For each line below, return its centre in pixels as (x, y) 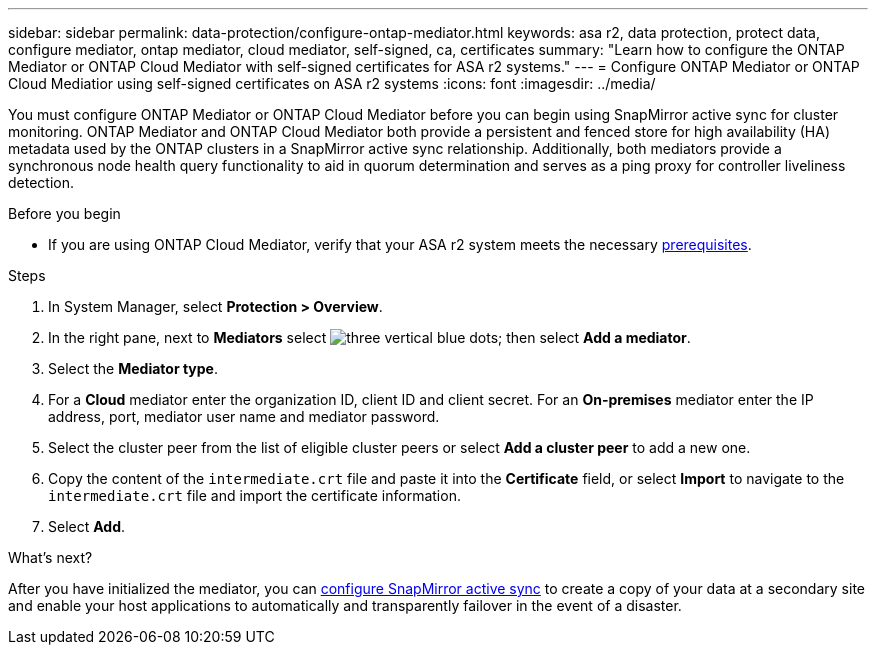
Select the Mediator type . (133, 368)
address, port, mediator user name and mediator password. (244, 416)
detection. (41, 182)
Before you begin (64, 213)
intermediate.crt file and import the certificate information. (254, 495)
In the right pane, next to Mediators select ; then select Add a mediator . (369, 337)
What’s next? (50, 557)
